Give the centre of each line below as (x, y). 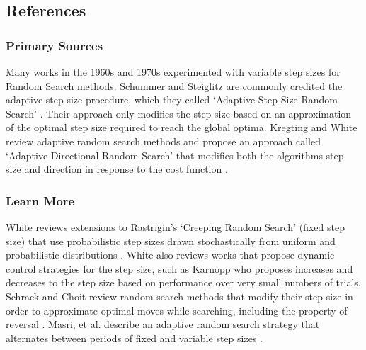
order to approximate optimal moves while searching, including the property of (177, 310)
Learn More (40, 200)
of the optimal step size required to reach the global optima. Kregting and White (182, 127)
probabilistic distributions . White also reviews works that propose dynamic (170, 255)
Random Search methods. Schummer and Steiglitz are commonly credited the (174, 85)
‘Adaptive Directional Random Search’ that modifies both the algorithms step (175, 155)
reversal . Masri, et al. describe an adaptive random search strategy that (163, 324)
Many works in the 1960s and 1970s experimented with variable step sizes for (173, 72)
